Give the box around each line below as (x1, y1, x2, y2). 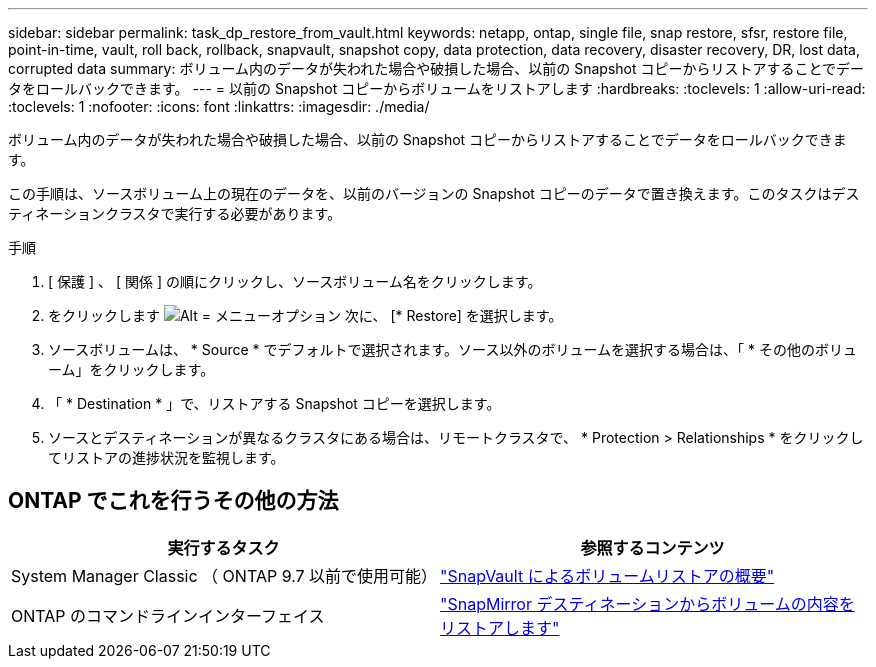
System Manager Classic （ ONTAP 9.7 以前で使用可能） (11, 565, 438, 586)
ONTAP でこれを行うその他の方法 (8, 488, 339, 514)
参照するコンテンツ (580, 537, 725, 558)
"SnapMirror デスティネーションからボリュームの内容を (440, 593, 855, 614)
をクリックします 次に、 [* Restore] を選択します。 (48, 307, 563, 324)
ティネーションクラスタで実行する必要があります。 (8, 205, 342, 222)
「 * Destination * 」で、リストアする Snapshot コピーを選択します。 (48, 395, 501, 412)
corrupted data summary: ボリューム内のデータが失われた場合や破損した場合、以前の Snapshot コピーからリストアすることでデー (8, 60, 865, 77)
